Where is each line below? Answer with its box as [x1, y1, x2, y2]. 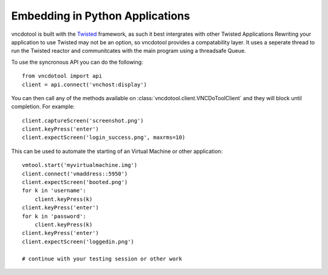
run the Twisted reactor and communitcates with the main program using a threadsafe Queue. [11, 47, 246, 55]
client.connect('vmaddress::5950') [22, 170, 128, 177]
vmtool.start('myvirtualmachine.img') [22, 161, 138, 169]
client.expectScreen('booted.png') [22, 179, 128, 186]
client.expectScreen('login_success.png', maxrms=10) [22, 134, 185, 141]
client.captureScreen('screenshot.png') [22, 117, 144, 124]
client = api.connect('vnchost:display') [22, 81, 147, 88]
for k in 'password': [22, 212, 86, 220]
